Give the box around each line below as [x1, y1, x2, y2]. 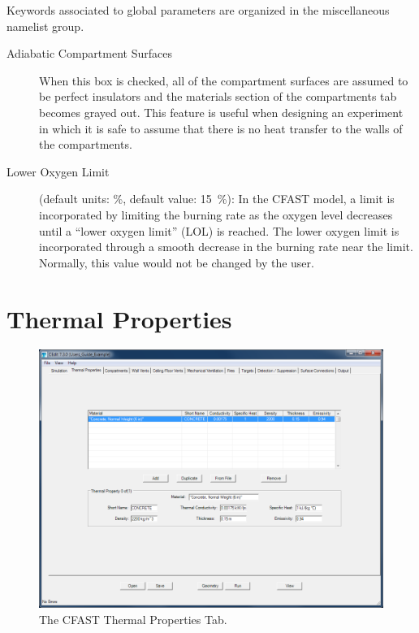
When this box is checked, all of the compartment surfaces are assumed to [39, 72, 408, 89]
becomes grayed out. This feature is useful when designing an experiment [39, 103, 404, 120]
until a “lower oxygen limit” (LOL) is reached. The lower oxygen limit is [39, 222, 400, 239]
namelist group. [6, 17, 84, 34]
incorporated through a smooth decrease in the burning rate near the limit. [39, 238, 413, 255]
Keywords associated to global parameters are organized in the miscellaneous [6, 2, 390, 18]
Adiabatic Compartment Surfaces [6, 45, 172, 62]
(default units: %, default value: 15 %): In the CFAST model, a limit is [39, 190, 395, 207]
